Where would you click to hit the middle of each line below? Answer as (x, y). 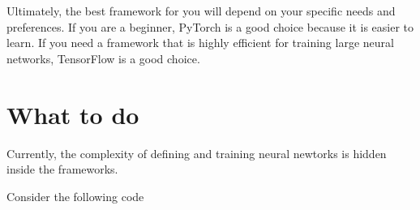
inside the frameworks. (62, 169)
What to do (73, 114)
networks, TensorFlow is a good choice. (103, 58)
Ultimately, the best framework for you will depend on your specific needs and (201, 11)
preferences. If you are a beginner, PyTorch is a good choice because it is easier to (210, 26)
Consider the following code (75, 196)
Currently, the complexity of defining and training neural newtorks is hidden (197, 153)
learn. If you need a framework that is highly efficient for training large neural (200, 43)
